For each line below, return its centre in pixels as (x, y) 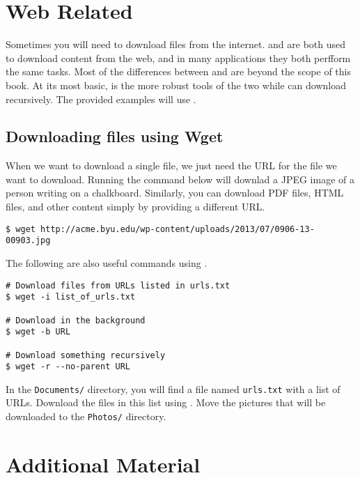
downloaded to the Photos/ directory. (86, 416)
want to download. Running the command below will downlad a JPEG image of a (180, 179)
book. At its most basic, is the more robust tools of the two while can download (176, 85)
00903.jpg (28, 241)
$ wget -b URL (38, 332)
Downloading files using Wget (115, 136)
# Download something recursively (86, 355)
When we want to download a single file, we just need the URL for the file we (171, 165)
